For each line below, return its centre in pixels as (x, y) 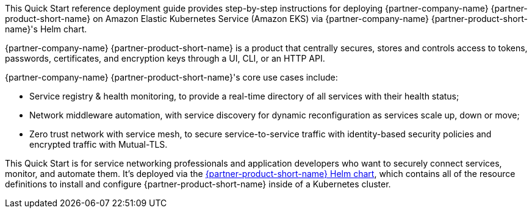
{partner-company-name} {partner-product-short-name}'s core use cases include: (171, 77)
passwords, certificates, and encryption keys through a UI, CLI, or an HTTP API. (165, 58)
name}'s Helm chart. (46, 29)
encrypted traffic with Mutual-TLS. (99, 144)
